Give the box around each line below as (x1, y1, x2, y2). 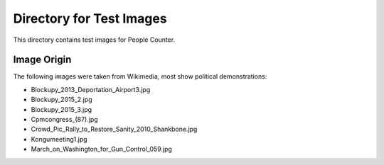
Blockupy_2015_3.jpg (31, 105, 92, 113)
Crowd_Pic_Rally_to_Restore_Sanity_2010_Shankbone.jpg (31, 125, 198, 134)
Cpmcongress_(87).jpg (31, 115, 99, 124)
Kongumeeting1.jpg (31, 135, 88, 143)
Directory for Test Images (13, 11, 167, 26)
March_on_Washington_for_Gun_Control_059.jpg (31, 145, 172, 154)
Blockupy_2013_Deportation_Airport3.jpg (31, 85, 151, 93)
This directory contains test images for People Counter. (13, 35, 176, 44)
